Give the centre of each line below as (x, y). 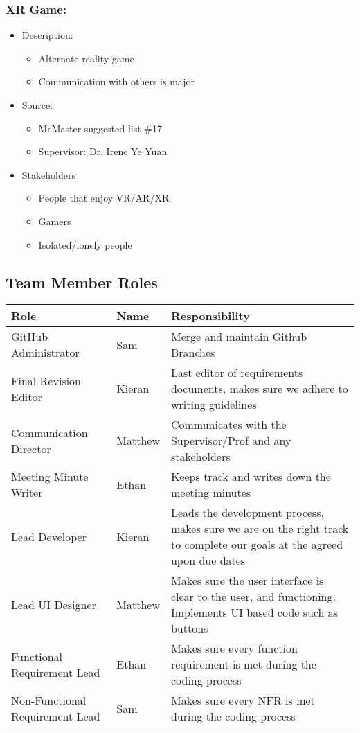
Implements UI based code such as (254, 612)
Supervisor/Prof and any (231, 441)
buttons (189, 628)
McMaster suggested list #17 (100, 128)
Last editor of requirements (237, 373)
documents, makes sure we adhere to (259, 389)
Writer (27, 493)
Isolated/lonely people (85, 244)
